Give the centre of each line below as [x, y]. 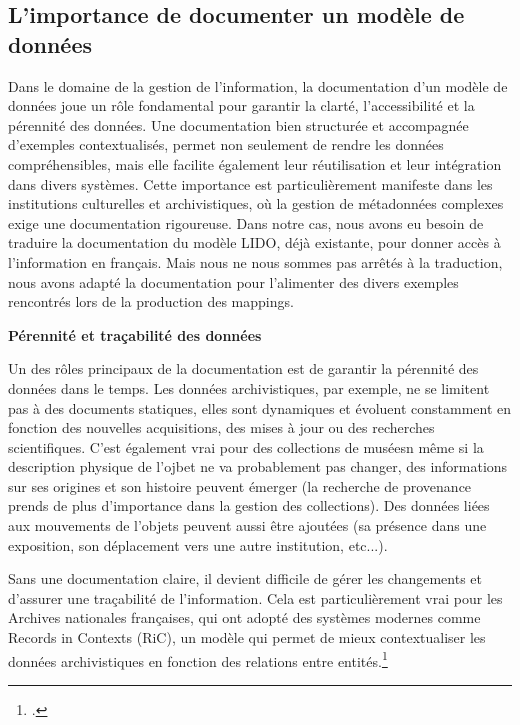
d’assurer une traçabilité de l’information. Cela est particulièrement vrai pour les [255, 597]
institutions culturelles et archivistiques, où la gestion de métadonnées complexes [256, 203]
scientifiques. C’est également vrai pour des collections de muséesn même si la [246, 446]
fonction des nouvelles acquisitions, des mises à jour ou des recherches [221, 427]
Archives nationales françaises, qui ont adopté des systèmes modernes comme [244, 617]
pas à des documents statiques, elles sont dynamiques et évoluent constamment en [260, 407]
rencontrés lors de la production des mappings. [151, 301]
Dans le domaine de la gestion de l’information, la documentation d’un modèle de [258, 85]
